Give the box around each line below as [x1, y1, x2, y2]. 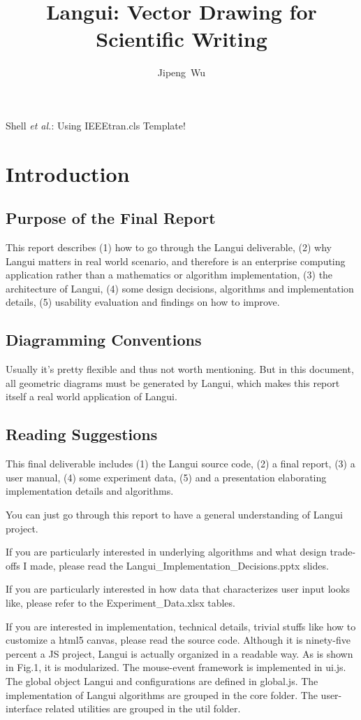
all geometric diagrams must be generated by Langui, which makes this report [6, 375, 340, 390]
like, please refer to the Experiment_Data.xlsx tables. [6, 595, 235, 609]
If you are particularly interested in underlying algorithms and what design [6, 544, 327, 559]
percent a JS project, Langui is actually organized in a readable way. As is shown [6, 646, 353, 661]
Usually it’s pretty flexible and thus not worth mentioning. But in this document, [6, 362, 354, 376]
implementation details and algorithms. [6, 483, 174, 498]
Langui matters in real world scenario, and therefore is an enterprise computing [6, 253, 346, 268]
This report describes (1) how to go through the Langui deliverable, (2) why [6, 240, 332, 255]
